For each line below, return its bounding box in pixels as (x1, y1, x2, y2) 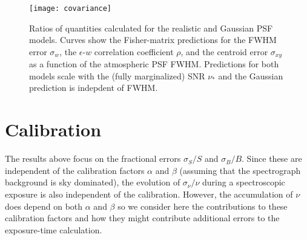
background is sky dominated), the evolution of (5, 176, 180, 188)
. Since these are (242, 152, 302, 165)
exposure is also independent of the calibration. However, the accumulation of (5, 187, 293, 200)
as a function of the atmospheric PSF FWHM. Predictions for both (29, 58, 279, 70)
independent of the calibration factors (5, 164, 145, 176)
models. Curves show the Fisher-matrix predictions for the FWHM (29, 33, 277, 46)
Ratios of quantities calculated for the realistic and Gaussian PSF (29, 21, 273, 34)
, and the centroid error (180, 45, 268, 58)
